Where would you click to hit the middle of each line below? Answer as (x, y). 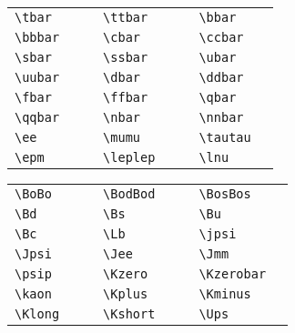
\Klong (37, 314)
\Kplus (126, 294)
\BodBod (129, 194)
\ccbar (221, 37)
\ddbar (221, 77)
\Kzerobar (233, 274)
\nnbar (221, 117)
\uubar (37, 77)
